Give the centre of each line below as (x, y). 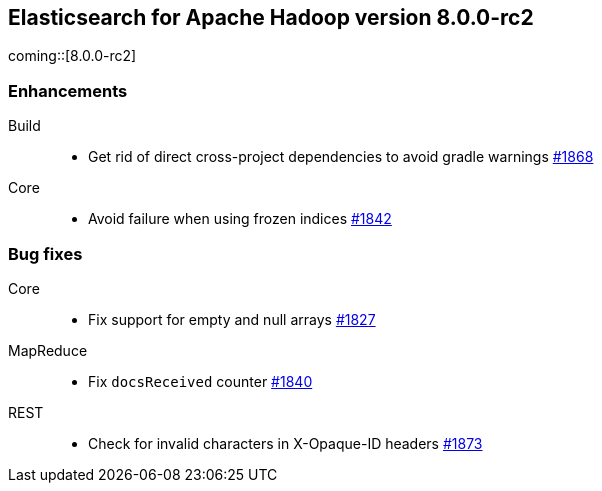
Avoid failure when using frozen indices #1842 (240, 219)
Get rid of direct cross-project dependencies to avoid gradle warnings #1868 (341, 157)
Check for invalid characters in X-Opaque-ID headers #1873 (285, 443)
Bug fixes (45, 253)
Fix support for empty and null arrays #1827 (232, 319)
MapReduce (48, 350)
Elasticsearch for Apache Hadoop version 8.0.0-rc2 (271, 17)
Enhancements (68, 90)
